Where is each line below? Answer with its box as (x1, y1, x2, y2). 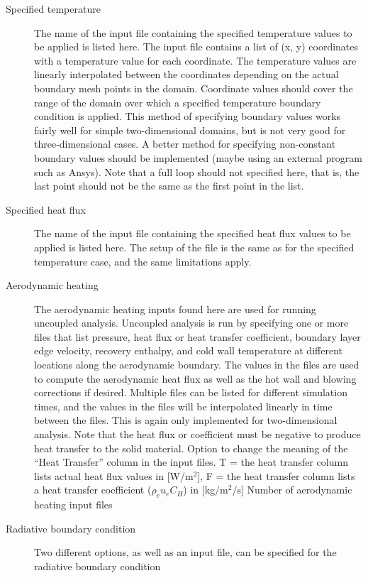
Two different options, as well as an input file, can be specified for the (34, 545, 337, 560)
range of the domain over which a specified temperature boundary (34, 94, 321, 109)
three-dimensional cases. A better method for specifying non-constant (34, 136, 336, 151)
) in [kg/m (183, 482, 228, 497)
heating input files (34, 497, 113, 512)
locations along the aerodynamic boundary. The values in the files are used (34, 357, 359, 372)
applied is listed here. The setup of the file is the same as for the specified (34, 239, 355, 254)
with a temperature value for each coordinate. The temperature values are (34, 53, 357, 67)
